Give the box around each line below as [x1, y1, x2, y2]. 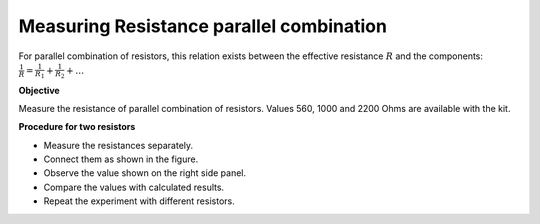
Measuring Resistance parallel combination [18, 15, 387, 37]
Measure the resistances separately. [43, 139, 194, 151]
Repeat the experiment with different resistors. [43, 195, 235, 207]
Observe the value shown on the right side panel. [43, 167, 247, 179]
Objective [18, 84, 60, 96]
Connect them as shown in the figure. [43, 153, 199, 165]
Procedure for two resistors [18, 121, 136, 133]
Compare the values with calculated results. [43, 181, 225, 193]
